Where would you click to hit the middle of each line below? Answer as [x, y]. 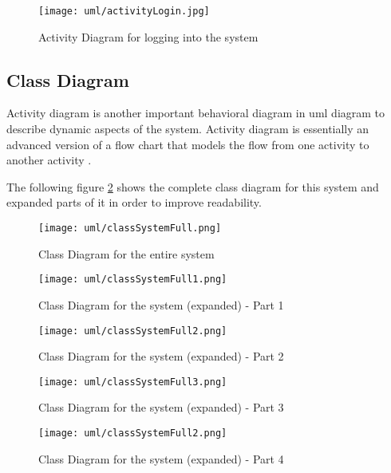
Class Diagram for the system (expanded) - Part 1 [161, 304]
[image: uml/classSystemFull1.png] [133, 280]
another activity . [49, 160]
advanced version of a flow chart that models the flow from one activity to [188, 144]
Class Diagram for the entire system [126, 253]
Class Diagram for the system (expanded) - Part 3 [161, 407]
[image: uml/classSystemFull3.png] [133, 382]
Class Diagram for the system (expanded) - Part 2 [161, 356]
